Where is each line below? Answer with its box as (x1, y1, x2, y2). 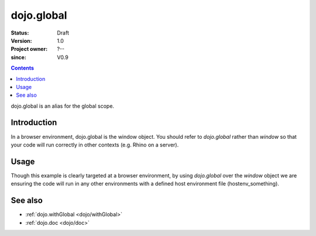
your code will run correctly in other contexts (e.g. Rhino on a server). (11, 141, 179, 148)
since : (11, 53, 26, 61)
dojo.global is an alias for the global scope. (11, 102, 114, 110)
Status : (11, 29, 29, 36)
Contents (11, 64, 35, 71)
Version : (11, 37, 32, 44)
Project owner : (11, 46, 48, 53)
